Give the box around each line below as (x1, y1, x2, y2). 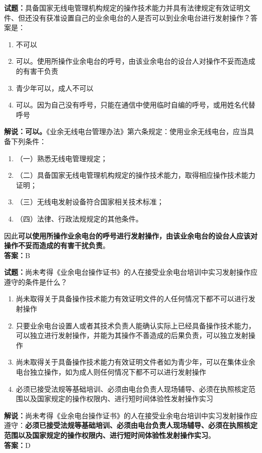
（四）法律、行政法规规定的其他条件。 (16, 213, 143, 223)
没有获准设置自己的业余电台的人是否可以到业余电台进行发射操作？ (32, 12, 250, 23)
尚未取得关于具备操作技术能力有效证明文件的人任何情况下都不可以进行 (16, 293, 248, 304)
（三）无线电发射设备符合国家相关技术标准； (16, 196, 164, 207)
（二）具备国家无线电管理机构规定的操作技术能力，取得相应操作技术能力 (16, 170, 255, 180)
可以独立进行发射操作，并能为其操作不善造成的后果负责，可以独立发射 (16, 330, 248, 341)
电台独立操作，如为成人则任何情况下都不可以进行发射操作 (16, 367, 206, 377)
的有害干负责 (16, 65, 58, 76)
